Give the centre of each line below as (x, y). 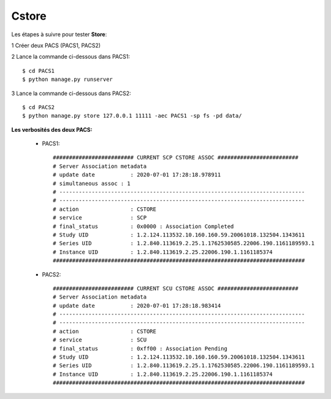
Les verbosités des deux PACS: (52, 129)
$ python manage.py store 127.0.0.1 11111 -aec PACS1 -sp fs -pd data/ (132, 116)
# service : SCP (100, 218)
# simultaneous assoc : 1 (92, 183)
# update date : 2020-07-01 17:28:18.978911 (137, 175)
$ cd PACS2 (39, 107)
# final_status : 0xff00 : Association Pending (140, 348)
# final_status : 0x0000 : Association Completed (143, 226)
